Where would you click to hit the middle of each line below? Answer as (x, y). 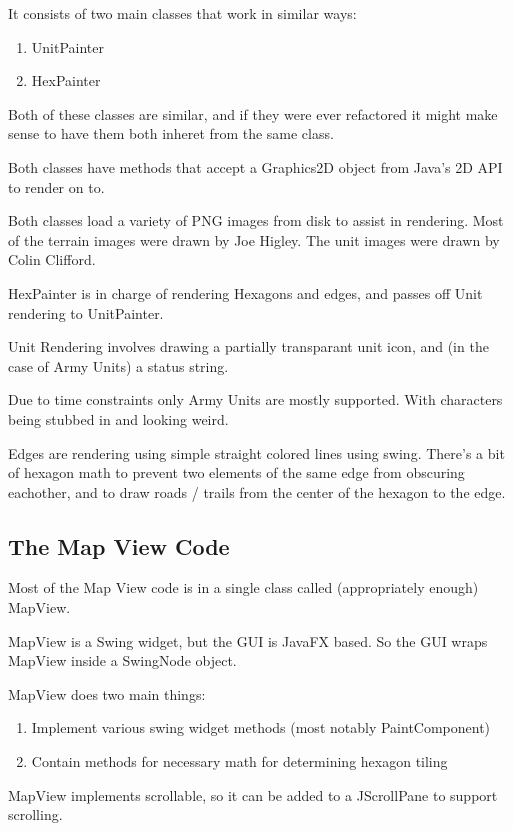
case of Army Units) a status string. (118, 365)
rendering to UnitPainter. (86, 312)
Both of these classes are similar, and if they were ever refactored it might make (253, 113)
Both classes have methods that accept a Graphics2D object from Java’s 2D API (255, 166)
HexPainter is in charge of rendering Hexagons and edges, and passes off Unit (245, 292)
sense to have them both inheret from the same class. (171, 133)
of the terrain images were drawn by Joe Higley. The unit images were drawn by (254, 239)
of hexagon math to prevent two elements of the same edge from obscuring (236, 472)
